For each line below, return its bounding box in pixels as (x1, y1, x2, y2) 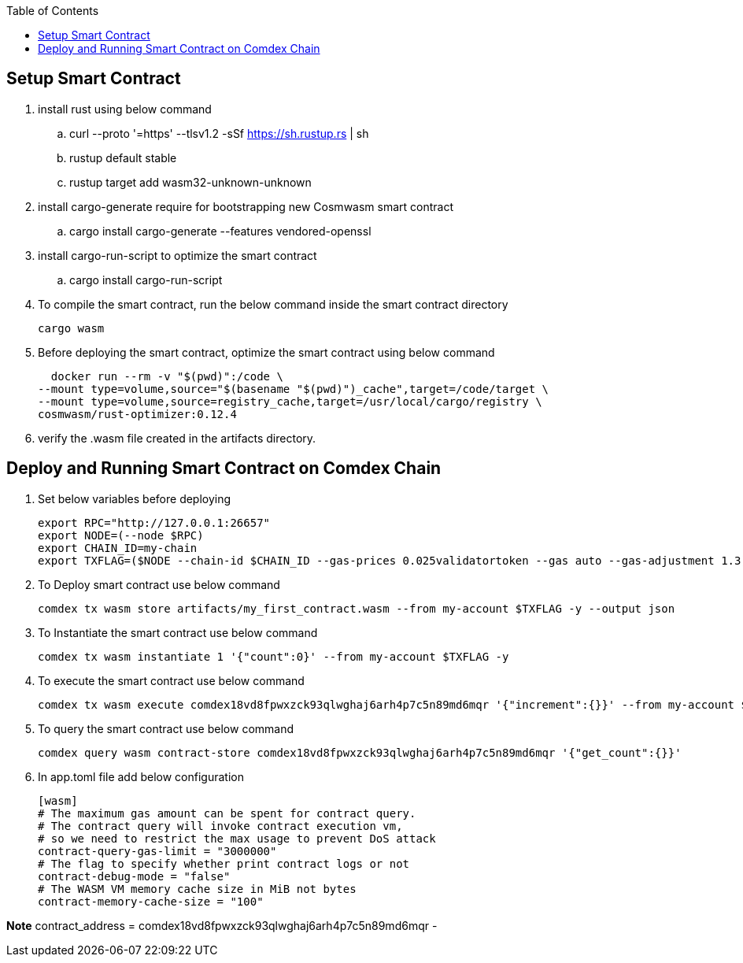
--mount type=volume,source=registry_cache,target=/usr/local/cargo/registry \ (38, 394, 542, 408)
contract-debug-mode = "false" (38, 869, 231, 883)
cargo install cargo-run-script (69, 272, 223, 287)
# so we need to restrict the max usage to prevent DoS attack (38, 832, 436, 845)
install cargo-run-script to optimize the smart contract (38, 248, 317, 262)
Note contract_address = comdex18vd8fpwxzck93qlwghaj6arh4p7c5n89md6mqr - (6, 918, 438, 932)
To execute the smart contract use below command (38, 673, 305, 687)
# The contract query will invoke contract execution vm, (38, 819, 403, 832)
